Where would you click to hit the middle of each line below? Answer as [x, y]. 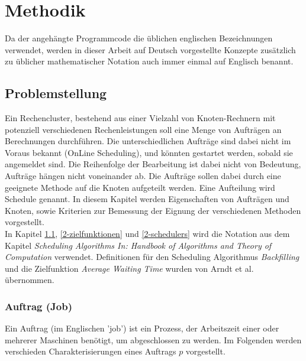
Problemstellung [56, 93]
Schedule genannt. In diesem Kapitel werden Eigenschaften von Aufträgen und [147, 199]
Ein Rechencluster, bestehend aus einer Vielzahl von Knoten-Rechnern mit [140, 118]
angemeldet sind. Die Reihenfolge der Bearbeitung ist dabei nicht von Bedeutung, [153, 164]
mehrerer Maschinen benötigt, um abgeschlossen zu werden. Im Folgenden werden [153, 339]
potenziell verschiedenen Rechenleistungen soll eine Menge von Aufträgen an [143, 129]
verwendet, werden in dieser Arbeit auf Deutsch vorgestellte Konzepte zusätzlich [150, 49]
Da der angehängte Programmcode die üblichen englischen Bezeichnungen [139, 38]
